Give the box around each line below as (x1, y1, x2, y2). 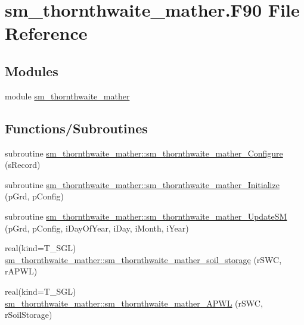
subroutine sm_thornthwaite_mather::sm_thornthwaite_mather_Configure (5, 146, 283, 159)
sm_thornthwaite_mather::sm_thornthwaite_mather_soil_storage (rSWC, (5, 253, 282, 265)
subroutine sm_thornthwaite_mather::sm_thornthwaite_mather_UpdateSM (5, 210, 287, 222)
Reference (5, 21, 88, 45)
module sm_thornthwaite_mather (5, 89, 130, 102)
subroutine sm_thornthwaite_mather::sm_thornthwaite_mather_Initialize (5, 178, 280, 190)
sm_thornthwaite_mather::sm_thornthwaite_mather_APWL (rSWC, (5, 296, 263, 309)
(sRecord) (5, 158, 41, 171)
